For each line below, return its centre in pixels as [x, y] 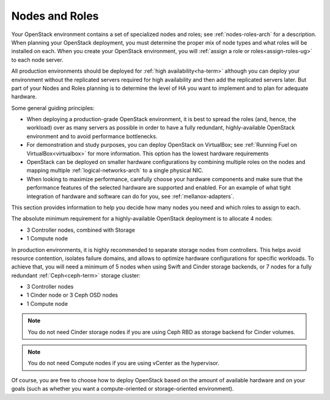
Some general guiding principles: [53, 108]
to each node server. [37, 60]
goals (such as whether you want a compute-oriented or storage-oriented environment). [123, 389]
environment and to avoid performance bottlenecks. [92, 136]
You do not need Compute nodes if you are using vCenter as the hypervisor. [123, 363]
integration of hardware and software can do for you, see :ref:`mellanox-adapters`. [130, 196]
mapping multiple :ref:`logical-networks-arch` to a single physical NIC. [115, 171]
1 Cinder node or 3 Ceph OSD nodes [72, 295]
